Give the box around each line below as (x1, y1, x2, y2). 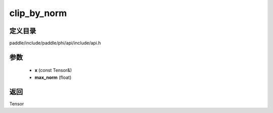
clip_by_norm (9, 8, 67, 19)
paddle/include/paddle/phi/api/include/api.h (9, 40, 101, 46)
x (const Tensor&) (34, 67, 72, 73)
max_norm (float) (34, 74, 72, 80)
